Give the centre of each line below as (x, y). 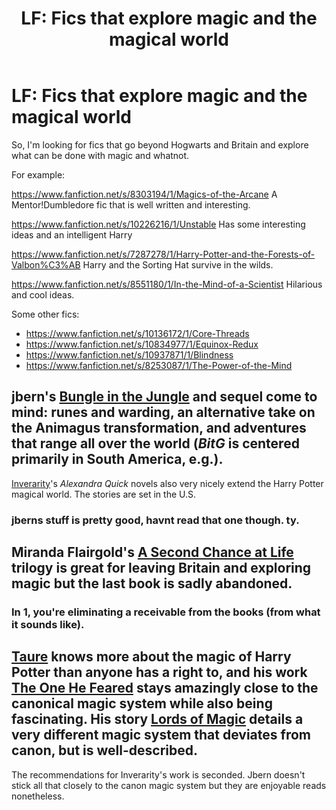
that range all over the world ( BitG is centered (155, 443)
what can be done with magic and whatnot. (100, 155)
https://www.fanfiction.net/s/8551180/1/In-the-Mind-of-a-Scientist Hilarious (167, 284)
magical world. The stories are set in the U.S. (103, 494)
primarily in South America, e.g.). (117, 459)
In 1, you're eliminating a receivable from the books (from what (166, 612)
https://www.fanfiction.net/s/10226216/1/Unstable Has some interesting (158, 224)
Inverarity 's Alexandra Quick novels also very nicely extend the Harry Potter (167, 483)
